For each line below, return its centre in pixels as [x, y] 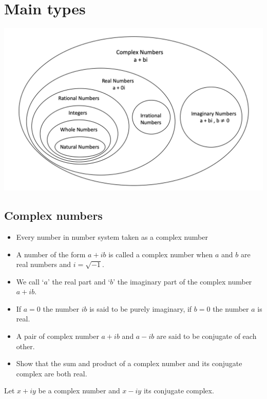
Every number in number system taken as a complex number [112, 236]
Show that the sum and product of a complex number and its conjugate [129, 363]
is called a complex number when [161, 254]
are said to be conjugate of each [206, 336]
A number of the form [51, 254]
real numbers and [44, 264]
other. [25, 346]
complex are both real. [52, 373]
